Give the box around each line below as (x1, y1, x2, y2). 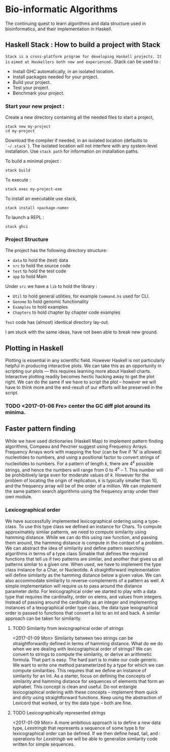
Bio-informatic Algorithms (5, 4, 118, 15)
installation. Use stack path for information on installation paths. (5, 148, 139, 155)
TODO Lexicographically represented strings (12, 709, 106, 715)
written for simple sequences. (12, 741, 75, 747)
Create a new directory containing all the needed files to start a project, (5, 114, 154, 121)
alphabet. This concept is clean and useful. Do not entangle (12, 683, 137, 689)
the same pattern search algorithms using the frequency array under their (5, 488, 159, 494)
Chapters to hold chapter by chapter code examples (12, 309, 120, 316)
